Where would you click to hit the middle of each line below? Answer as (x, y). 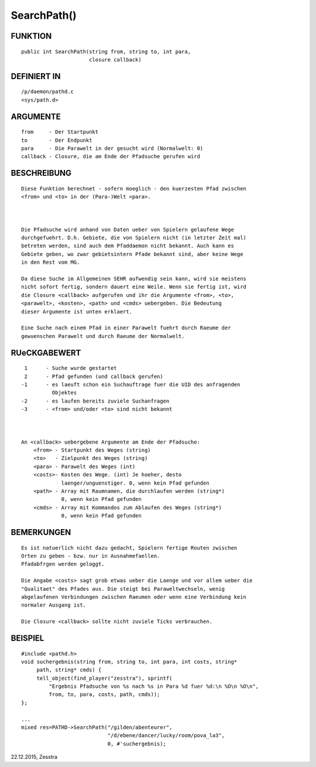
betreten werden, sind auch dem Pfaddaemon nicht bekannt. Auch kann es (128, 246)
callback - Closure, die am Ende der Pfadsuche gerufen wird (111, 156)
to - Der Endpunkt (57, 140)
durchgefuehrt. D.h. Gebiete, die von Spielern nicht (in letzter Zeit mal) (134, 238)
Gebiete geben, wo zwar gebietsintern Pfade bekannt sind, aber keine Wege (132, 254)
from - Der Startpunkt (60, 132)
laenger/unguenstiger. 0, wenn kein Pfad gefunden (135, 483)
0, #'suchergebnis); (137, 744)
